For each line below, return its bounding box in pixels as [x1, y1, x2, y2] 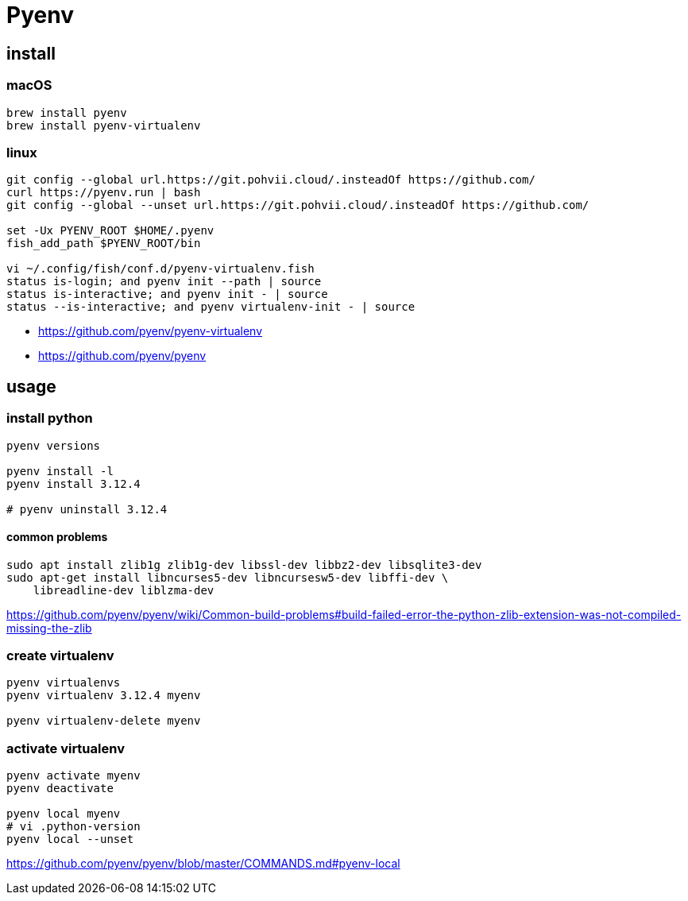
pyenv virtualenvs [6, 676, 121, 690]
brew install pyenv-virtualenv [6, 118, 201, 132]
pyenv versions [6, 439, 101, 452]
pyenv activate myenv [6, 769, 141, 783]
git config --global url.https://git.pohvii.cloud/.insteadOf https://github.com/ [6, 173, 535, 187]
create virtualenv [6, 648, 114, 664]
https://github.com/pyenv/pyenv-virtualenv [38, 324, 263, 338]
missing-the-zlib [6, 621, 92, 635]
